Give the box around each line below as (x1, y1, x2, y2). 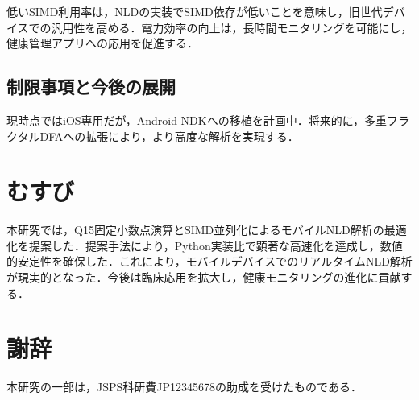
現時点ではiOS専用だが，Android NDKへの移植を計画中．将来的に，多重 (6, 111, 388, 128)
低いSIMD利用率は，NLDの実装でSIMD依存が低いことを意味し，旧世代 (6, 3, 383, 19)
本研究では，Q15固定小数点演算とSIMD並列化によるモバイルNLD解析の (6, 221, 384, 238)
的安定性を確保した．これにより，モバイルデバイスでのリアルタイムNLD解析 (6, 253, 413, 270)
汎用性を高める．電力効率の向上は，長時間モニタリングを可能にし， (51, 19, 413, 35)
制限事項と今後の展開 (6, 74, 176, 99)
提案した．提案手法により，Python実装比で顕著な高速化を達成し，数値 (28, 237, 403, 254)
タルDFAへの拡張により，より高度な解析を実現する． (17, 127, 299, 144)
